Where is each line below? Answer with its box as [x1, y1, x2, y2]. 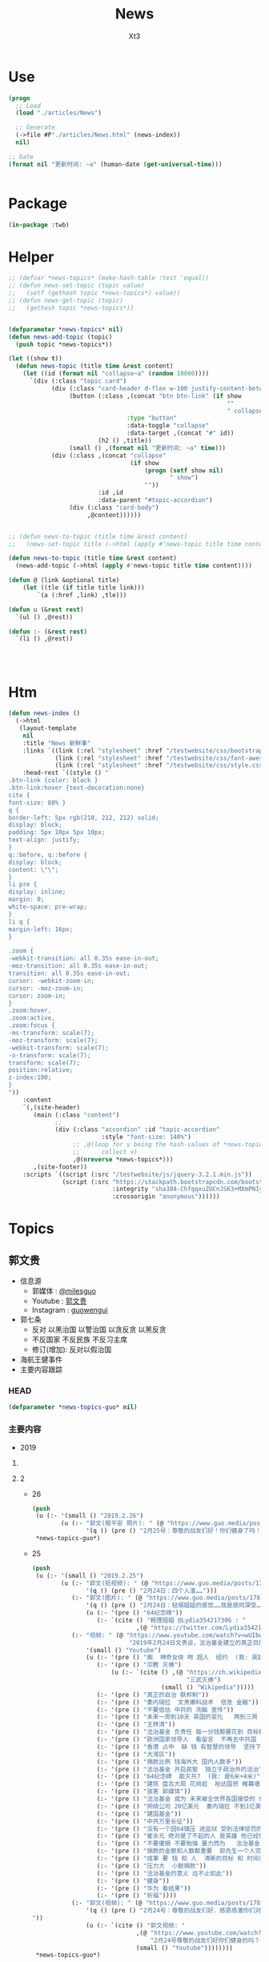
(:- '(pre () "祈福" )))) [96, 1892, 178, 1900]
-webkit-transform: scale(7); [8, 1044, 110, 1052]
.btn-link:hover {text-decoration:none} [8, 784, 146, 792]
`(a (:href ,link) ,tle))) [37, 591, 127, 599]
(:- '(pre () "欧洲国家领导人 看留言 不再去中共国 [96, 1735, 257, 1743]
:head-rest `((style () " [22, 769, 110, 777]
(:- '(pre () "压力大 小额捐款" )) [96, 1862, 207, 1870]
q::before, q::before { [8, 850, 88, 859]
